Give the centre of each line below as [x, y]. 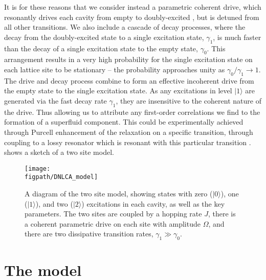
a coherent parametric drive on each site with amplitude [113, 223]
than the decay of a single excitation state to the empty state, [101, 48]
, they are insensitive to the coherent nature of [189, 100]
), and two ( [54, 203]
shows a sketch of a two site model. [59, 152]
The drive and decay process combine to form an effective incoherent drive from [129, 80]
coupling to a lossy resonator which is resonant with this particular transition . [128, 142]
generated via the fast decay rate [56, 100]
